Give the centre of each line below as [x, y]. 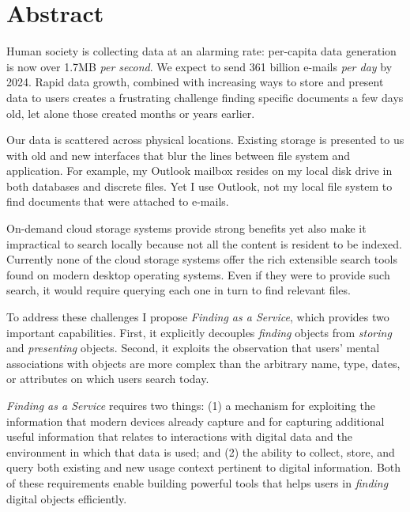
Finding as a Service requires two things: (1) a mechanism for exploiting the [191, 405]
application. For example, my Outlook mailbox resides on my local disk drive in [199, 171]
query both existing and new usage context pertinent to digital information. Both [204, 467]
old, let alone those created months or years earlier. [131, 113]
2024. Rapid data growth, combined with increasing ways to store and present [195, 82]
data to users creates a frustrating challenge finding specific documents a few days [205, 97]
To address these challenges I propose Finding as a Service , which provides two [198, 317]
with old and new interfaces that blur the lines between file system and [179, 155]
